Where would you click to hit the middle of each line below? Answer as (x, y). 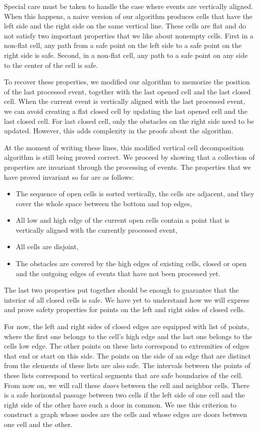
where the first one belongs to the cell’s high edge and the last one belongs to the (128, 336)
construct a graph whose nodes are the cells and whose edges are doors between (126, 414)
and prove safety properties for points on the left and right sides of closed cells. (125, 309)
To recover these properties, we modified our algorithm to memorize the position (127, 82)
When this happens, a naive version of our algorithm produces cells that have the (128, 16)
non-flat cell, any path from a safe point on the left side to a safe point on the (123, 45)
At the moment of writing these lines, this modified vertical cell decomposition (124, 147)
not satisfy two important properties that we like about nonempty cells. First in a (129, 35)
